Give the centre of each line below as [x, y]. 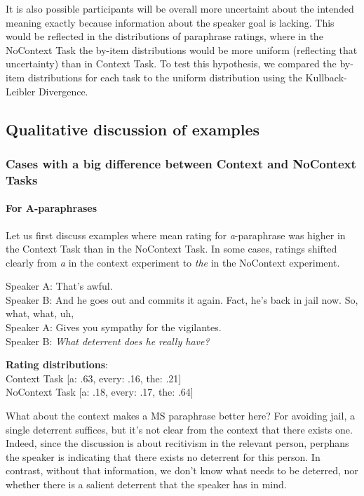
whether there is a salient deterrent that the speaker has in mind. [146, 484]
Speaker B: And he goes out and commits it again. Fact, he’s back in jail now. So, [182, 299]
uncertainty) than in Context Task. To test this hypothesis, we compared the [171, 63]
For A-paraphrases [52, 208]
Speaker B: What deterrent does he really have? [108, 341]
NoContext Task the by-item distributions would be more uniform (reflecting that [182, 49]
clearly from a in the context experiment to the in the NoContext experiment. [173, 262]
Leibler [21, 91]
